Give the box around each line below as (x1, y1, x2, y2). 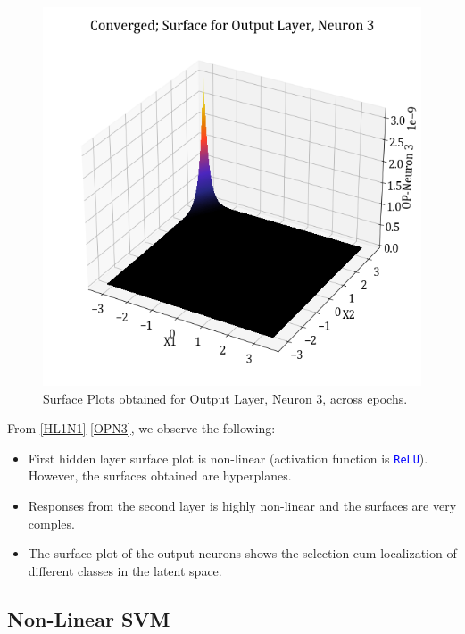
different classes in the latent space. (28, 561, 222, 580)
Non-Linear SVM (7, 605, 170, 632)
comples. (28, 513, 75, 532)
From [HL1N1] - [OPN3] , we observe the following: (7, 419, 276, 438)
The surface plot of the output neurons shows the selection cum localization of (28, 544, 457, 563)
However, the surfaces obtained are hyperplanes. (28, 466, 292, 485)
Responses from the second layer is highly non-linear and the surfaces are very (28, 496, 457, 515)
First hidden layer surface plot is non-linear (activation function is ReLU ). (28, 448, 428, 467)
